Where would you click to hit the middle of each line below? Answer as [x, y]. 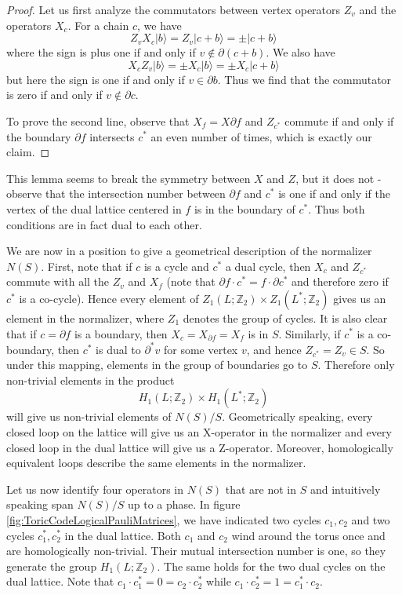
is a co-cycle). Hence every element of [109, 298]
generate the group [52, 566]
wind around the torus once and [308, 535]
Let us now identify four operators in [95, 489]
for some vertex [201, 349]
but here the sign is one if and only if [96, 79]
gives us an [360, 298]
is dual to [118, 349]
